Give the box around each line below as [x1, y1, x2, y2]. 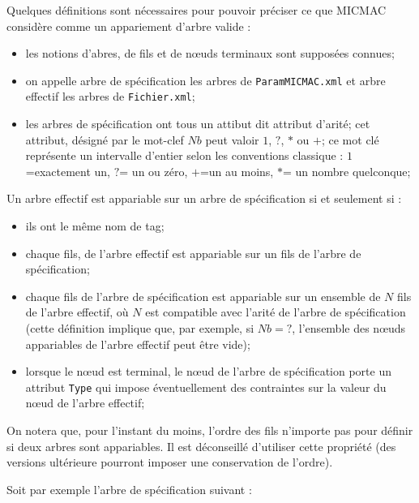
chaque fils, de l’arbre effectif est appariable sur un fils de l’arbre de [25, 244, 361, 261]
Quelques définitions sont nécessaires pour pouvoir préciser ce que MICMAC [6, 2, 387, 18]
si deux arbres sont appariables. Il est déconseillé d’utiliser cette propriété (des [6, 437, 396, 454]
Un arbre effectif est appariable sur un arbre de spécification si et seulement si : [6, 190, 402, 207]
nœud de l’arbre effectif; [25, 394, 145, 411]
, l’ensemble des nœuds [292, 320, 406, 337]
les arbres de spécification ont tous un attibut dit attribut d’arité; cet [25, 115, 370, 132]
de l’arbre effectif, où [25, 303, 129, 320]
